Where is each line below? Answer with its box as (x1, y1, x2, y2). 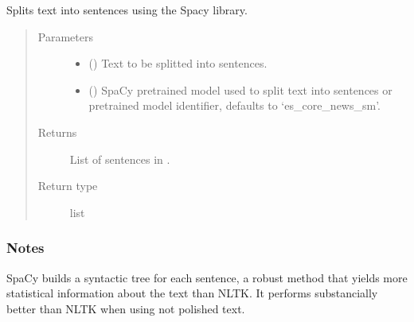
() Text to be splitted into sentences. (88, 55, 268, 72)
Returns (37, 123, 77, 140)
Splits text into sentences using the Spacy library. (6, 2, 248, 17)
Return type (37, 177, 98, 194)
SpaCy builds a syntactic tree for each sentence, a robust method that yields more (6, 269, 408, 285)
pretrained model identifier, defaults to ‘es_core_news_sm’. (88, 97, 381, 114)
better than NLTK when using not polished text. (6, 300, 245, 316)
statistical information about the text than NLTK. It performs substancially (6, 285, 378, 301)
